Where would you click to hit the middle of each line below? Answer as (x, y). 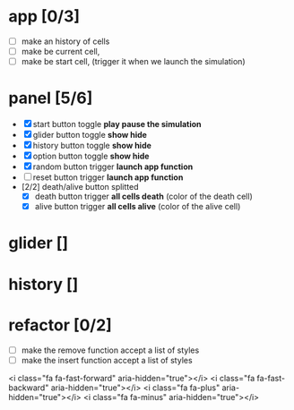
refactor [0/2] (61, 325)
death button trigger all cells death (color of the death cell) (143, 196)
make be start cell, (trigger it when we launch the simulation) (133, 62)
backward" (29, 388)
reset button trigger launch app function (108, 177)
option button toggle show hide (91, 156)
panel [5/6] (51, 98)
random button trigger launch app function (113, 167)
